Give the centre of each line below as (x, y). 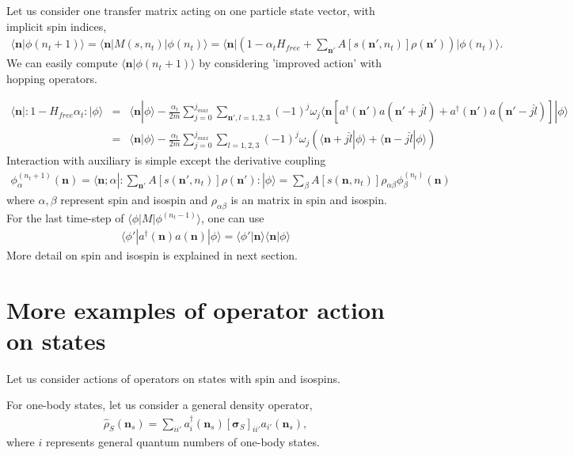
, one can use (233, 218)
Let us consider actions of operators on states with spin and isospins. (173, 378)
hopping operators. (52, 78)
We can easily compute (62, 63)
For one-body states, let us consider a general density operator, (160, 405)
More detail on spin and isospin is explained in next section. (152, 254)
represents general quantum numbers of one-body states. (182, 442)
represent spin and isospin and (134, 200)
